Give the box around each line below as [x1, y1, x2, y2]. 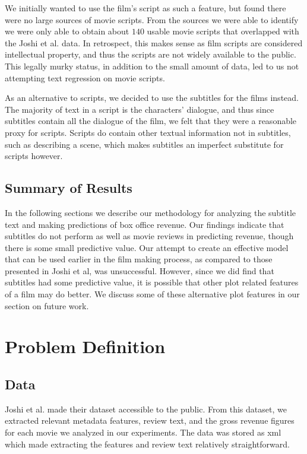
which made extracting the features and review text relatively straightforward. [5, 437, 290, 450]
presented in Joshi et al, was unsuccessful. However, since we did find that [5, 264, 274, 277]
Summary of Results [5, 179, 132, 197]
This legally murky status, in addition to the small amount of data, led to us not [5, 59, 299, 72]
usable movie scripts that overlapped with [147, 25, 299, 37]
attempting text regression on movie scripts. [5, 71, 165, 84]
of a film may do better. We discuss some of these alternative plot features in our [5, 288, 300, 300]
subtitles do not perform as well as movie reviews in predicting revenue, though [5, 230, 294, 242]
